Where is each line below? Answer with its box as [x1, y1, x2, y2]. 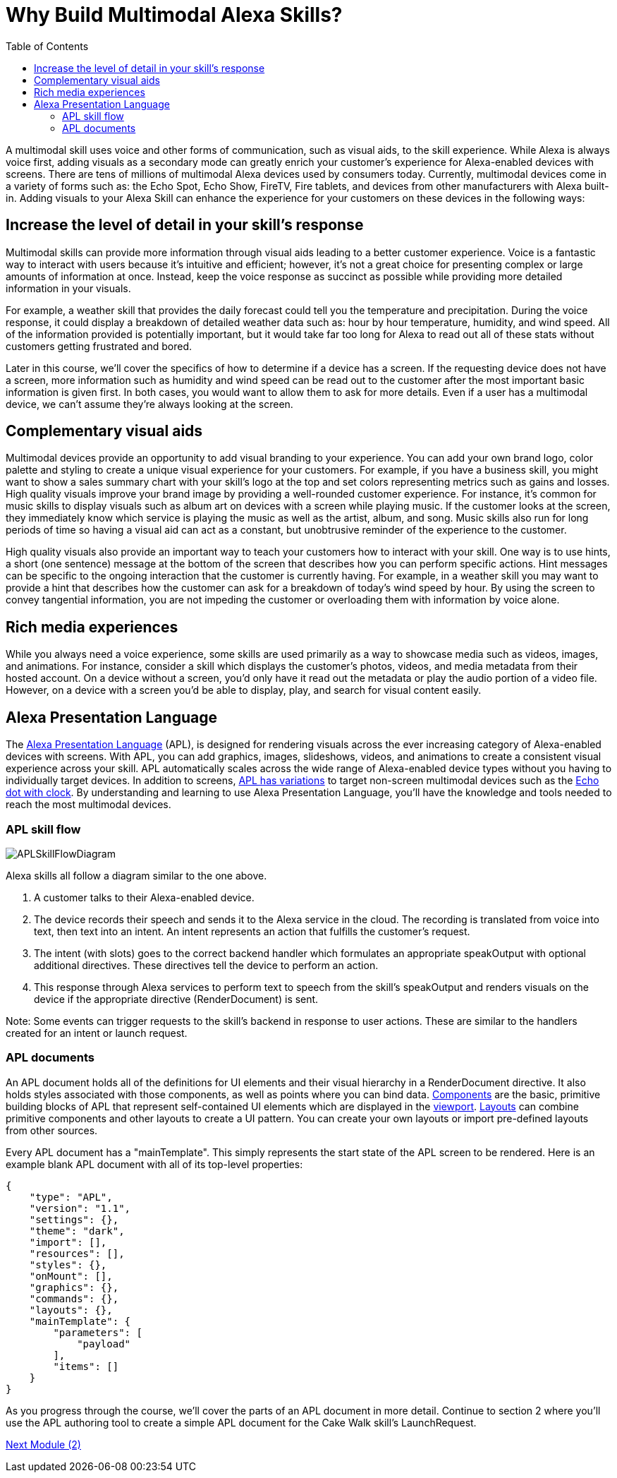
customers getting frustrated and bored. [6, 340, 192, 352]
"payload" [77, 1338, 131, 1350]
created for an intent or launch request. [6, 1026, 188, 1039]
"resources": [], [29, 1247, 125, 1259]
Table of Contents [6, 40, 89, 52]
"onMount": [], [29, 1270, 113, 1282]
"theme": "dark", [29, 1225, 125, 1237]
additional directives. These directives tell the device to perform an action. [34, 959, 379, 971]
